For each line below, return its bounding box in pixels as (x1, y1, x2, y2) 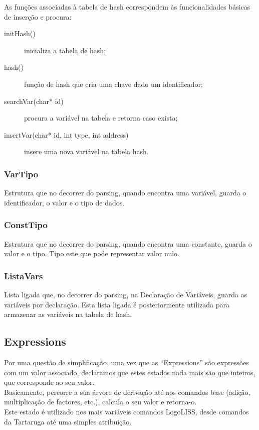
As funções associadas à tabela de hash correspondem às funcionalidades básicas (4, 2, 250, 12)
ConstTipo (4, 219, 48, 231)
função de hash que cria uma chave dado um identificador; (24, 78, 203, 89)
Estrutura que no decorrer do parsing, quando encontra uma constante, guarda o (4, 238, 252, 249)
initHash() (4, 28, 36, 39)
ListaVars (4, 269, 43, 282)
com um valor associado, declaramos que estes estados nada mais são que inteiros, (4, 367, 255, 377)
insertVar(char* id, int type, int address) (4, 129, 129, 140)
